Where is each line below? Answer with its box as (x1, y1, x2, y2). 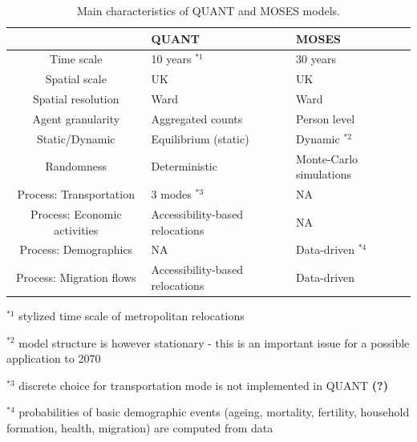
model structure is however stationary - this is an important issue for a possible (18, 334, 410, 351)
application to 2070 (6, 350, 101, 367)
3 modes (151, 186, 192, 203)
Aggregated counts (151, 110, 243, 127)
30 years (296, 50, 336, 67)
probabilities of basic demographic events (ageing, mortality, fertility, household (18, 404, 410, 420)
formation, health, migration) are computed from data (6, 419, 273, 436)
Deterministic (151, 158, 217, 175)
